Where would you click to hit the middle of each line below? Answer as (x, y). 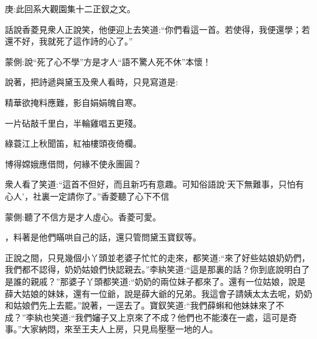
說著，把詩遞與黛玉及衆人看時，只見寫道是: (91, 82)
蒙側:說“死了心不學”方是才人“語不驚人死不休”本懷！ (108, 61)
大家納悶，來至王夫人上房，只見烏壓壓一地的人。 (120, 329)
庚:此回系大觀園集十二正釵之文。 (70, 9)
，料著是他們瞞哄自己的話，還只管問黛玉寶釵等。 (103, 237)
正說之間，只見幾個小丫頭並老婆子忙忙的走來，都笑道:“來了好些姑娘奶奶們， (158, 257)
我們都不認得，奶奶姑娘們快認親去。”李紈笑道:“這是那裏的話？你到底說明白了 (158, 269)
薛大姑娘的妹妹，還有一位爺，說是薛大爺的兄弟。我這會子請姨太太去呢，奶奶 (158, 293)
